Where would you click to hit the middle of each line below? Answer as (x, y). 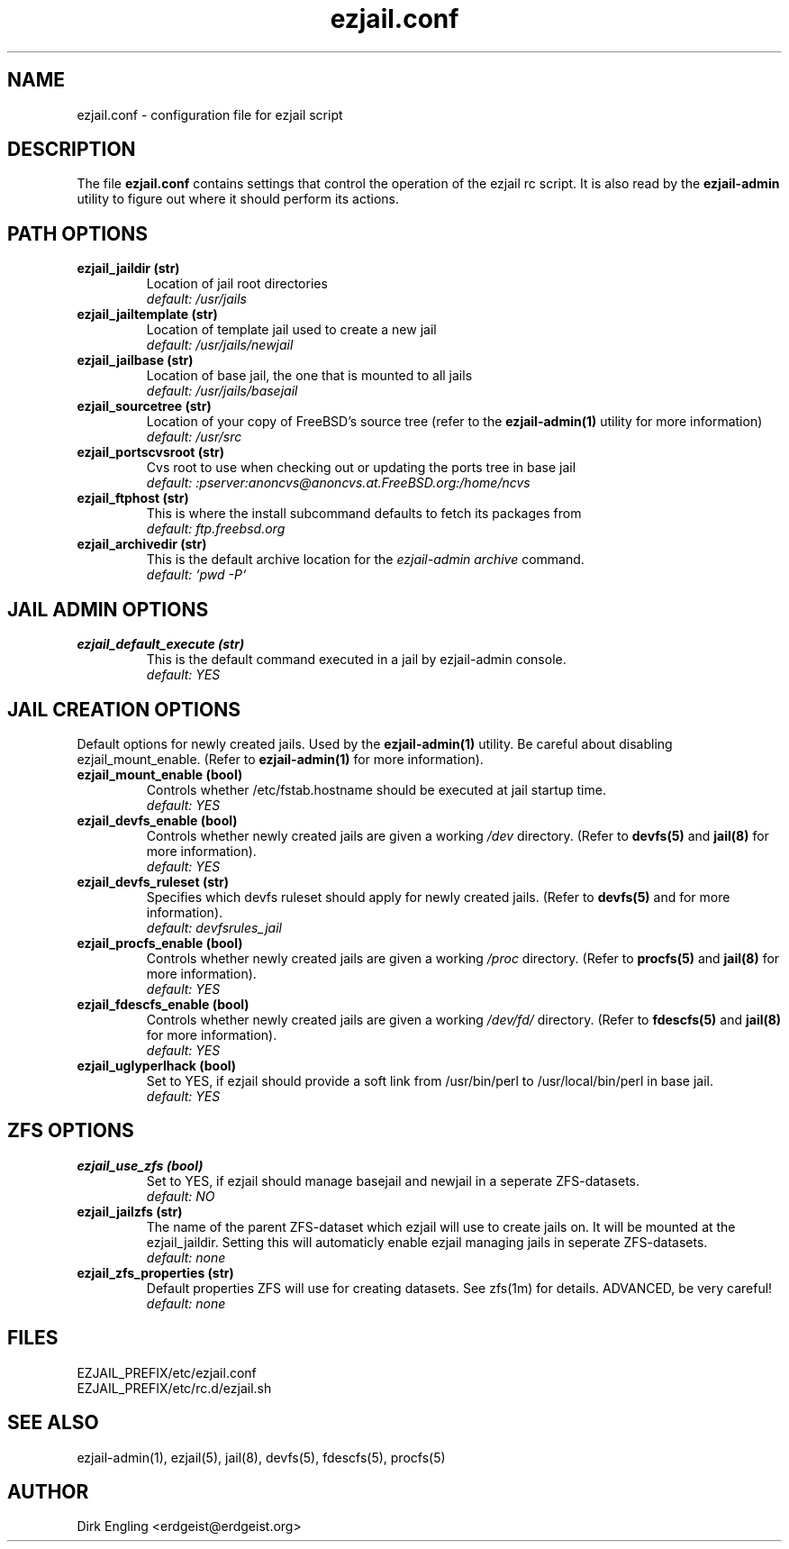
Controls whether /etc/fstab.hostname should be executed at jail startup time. (376, 789)
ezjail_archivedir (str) (142, 544)
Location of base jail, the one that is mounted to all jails (309, 376)
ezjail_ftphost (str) (133, 498)
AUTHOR (48, 1491)
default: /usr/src (194, 437)
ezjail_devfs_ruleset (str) (153, 881)
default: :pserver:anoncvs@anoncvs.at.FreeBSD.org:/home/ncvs (338, 483)
